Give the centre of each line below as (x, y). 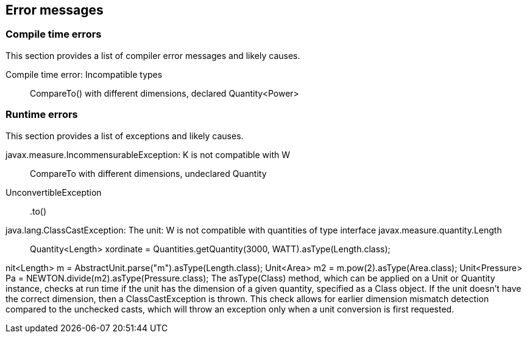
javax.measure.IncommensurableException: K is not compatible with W (148, 154)
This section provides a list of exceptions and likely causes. (125, 136)
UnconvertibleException (54, 192)
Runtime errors (42, 115)
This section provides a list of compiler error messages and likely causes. (153, 55)
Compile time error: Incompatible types (84, 74)
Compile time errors (54, 34)
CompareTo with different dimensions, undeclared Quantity (148, 173)
